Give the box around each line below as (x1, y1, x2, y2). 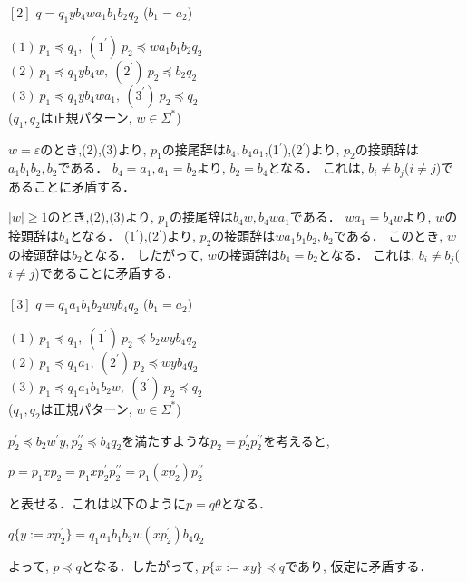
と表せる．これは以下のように (8, 494, 186, 513)
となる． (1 (69, 226, 136, 245)
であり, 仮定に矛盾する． (285, 557, 433, 576)
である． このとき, (333, 226, 443, 245)
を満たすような (122, 430, 211, 449)
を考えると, (263, 430, 330, 449)
